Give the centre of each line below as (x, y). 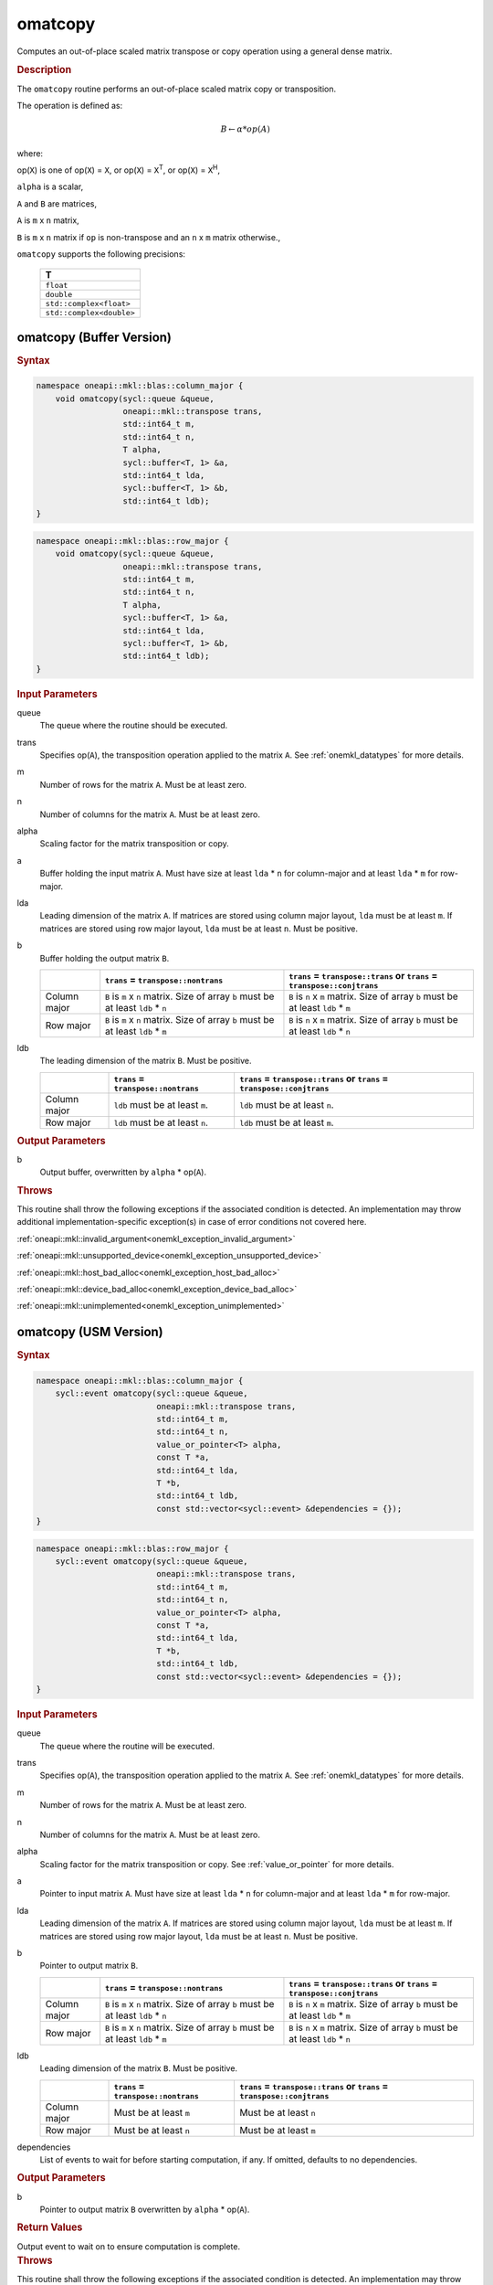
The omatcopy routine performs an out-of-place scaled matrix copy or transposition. (177, 89)
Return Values (50, 2227)
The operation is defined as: (70, 105)
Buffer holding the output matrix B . (105, 958)
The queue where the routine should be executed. (134, 726)
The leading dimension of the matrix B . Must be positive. (146, 1061)
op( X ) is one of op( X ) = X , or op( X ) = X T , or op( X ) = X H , (119, 169)
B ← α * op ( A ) (246, 129)
